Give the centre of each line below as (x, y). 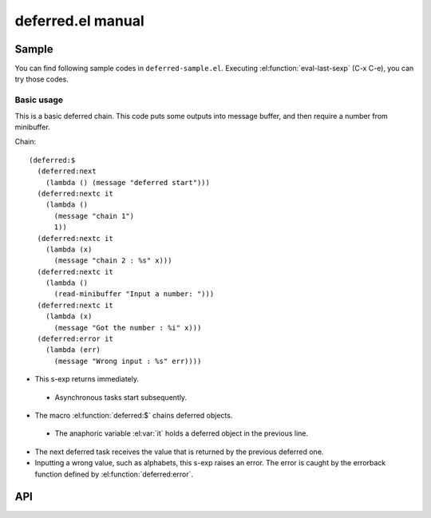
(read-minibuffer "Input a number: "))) (134, 294)
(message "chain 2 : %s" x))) (113, 261)
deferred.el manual (79, 21)
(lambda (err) (73, 350)
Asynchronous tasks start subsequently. (121, 397)
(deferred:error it (75, 339)
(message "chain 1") (94, 216)
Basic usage (39, 100)
